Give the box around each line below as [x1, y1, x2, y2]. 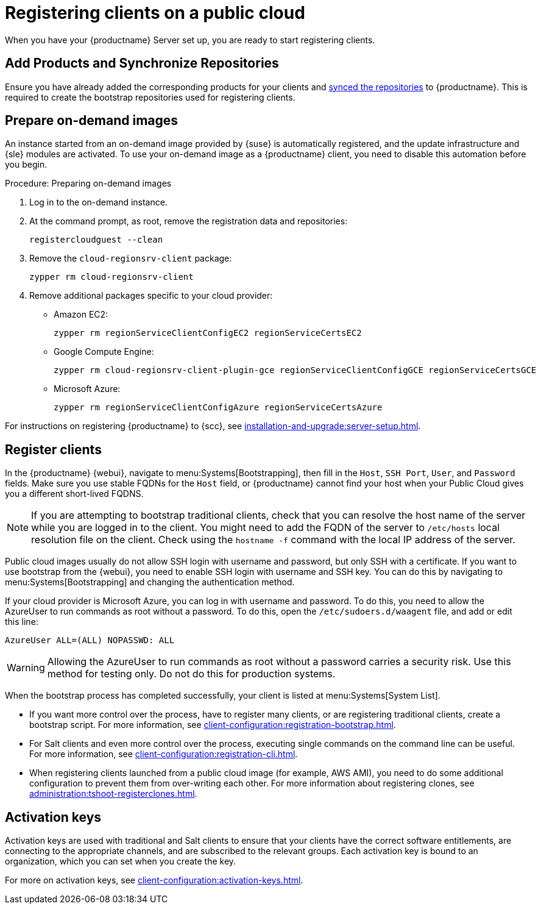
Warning [7, 661, 45, 674]
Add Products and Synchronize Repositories [5, 55, 279, 71]
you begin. [5, 159, 48, 170]
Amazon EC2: [54, 309, 108, 320]
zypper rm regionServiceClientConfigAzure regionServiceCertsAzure [54, 402, 383, 413]
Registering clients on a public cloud [5, 2, 305, 23]
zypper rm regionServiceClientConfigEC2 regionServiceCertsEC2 [54, 328, 362, 338]
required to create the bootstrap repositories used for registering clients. [5, 91, 295, 102]
